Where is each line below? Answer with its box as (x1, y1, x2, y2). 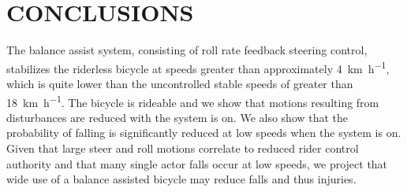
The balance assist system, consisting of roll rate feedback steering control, (6, 42, 368, 58)
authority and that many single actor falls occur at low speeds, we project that (6, 155, 388, 172)
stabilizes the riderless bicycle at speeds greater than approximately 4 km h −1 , (6, 57, 390, 76)
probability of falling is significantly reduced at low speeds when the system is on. (6, 124, 401, 141)
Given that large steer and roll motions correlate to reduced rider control (6, 140, 359, 156)
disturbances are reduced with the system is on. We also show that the (6, 109, 349, 125)
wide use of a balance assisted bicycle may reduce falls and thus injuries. (6, 171, 357, 187)
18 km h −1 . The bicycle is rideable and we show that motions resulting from (6, 91, 379, 110)
